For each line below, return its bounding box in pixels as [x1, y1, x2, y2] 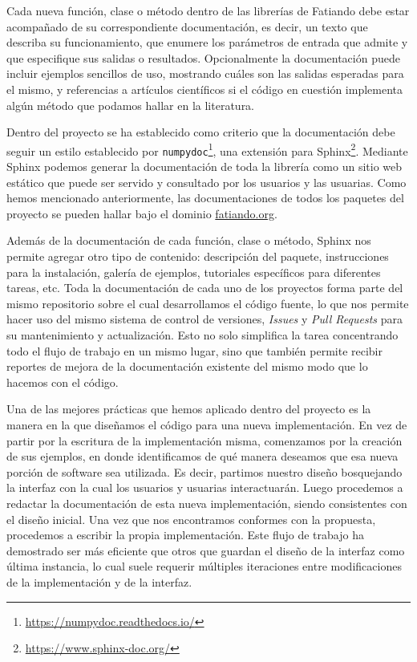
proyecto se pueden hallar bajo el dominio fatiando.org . [6, 205, 277, 221]
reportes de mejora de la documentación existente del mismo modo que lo [6, 358, 368, 375]
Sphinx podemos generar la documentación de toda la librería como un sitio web [6, 158, 403, 175]
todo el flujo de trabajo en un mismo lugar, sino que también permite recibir [6, 342, 383, 359]
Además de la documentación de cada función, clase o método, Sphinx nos [6, 232, 371, 249]
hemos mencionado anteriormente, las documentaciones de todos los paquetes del [6, 189, 404, 206]
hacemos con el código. [6, 373, 119, 390]
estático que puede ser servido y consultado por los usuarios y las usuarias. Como [6, 173, 407, 190]
